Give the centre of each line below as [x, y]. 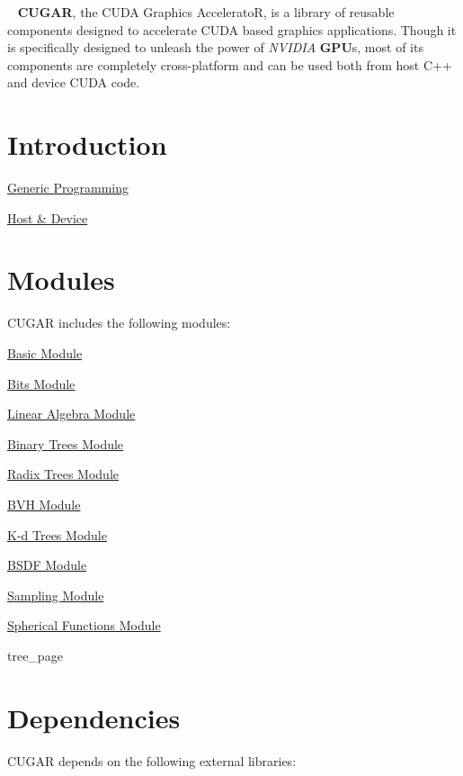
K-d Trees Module [57, 534]
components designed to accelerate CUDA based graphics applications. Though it [232, 29]
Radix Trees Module [63, 474]
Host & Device [48, 217]
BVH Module [44, 504]
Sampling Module [56, 595]
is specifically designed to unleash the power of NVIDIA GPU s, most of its [215, 47]
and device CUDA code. [74, 82]
